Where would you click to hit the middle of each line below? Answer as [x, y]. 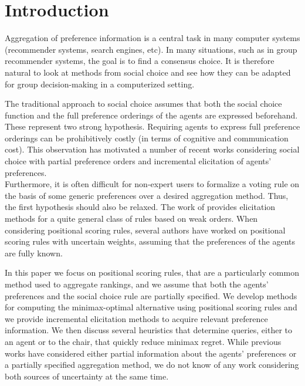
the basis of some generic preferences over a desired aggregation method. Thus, [147, 195]
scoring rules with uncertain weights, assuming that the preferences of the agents [150, 241]
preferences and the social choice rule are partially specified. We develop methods [151, 295]
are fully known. [34, 253]
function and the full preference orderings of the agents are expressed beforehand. [151, 115]
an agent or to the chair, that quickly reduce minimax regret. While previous [143, 341]
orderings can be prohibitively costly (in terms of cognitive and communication [147, 138]
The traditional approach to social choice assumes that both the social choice [143, 104]
